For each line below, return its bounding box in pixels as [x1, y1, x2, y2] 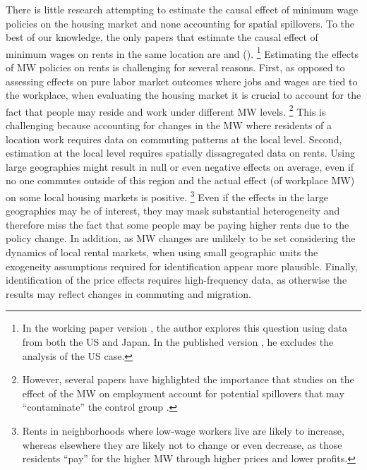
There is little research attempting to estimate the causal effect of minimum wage [6, 2, 359, 16]
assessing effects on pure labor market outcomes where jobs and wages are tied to [6, 73, 358, 88]
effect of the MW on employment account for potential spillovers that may [22, 385, 344, 400]
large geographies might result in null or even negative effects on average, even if [6, 159, 354, 174]
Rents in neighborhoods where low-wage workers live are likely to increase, [22, 423, 344, 438]
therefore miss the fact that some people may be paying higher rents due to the [6, 217, 349, 231]
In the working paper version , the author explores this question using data [22, 320, 348, 335]
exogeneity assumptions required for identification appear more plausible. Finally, [6, 258, 358, 273]
